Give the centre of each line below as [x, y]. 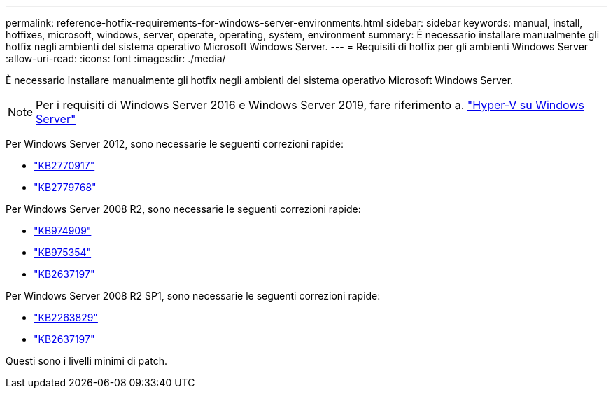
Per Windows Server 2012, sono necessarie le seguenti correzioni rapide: [175, 144]
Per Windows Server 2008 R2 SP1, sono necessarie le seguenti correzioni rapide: [193, 296]
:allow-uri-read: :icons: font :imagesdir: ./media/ [116, 58]
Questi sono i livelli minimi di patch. [86, 361]
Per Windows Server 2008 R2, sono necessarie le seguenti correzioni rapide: [183, 209]
